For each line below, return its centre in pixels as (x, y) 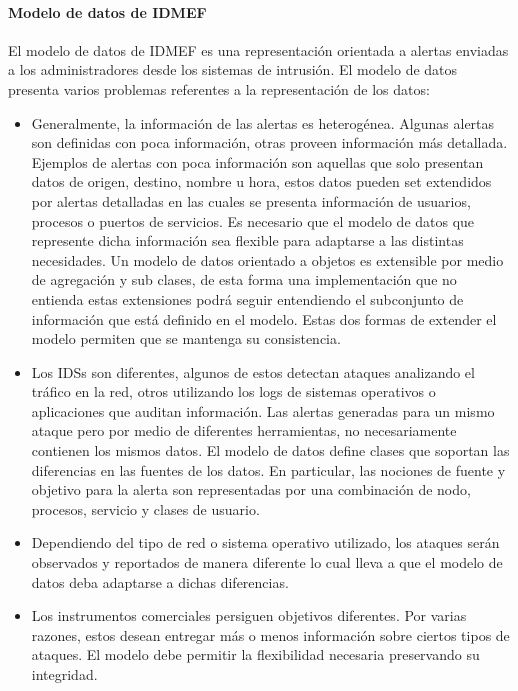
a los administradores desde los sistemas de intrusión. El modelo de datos (233, 69)
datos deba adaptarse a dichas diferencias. (160, 581)
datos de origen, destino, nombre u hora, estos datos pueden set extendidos (261, 181)
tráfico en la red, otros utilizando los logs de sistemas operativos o (233, 391)
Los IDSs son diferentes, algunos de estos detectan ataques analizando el (253, 371)
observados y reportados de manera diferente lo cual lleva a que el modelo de (267, 562)
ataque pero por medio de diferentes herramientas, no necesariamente (244, 430)
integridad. (64, 674)
